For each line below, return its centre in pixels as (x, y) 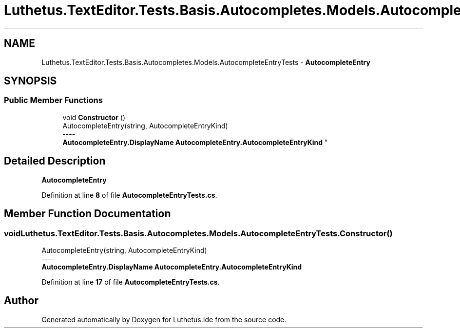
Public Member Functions (53, 100)
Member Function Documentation (87, 214)
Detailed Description (55, 161)
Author (21, 301)
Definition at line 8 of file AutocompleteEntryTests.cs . (129, 195)
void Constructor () (94, 117)
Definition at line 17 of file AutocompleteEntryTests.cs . (131, 282)
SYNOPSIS (30, 81)
